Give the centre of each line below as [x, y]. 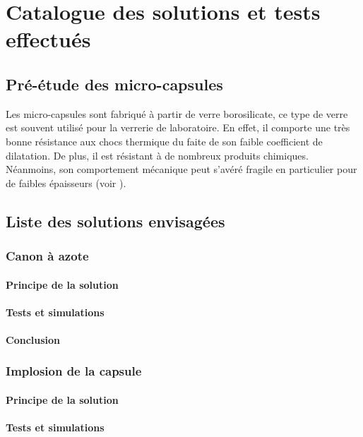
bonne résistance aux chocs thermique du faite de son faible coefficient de [164, 141]
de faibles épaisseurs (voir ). [66, 182]
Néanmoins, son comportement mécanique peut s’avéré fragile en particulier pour [181, 169]
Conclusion [33, 339]
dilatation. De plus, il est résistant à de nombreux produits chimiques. [157, 155]
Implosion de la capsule [74, 371]
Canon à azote [47, 256]
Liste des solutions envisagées [115, 221]
